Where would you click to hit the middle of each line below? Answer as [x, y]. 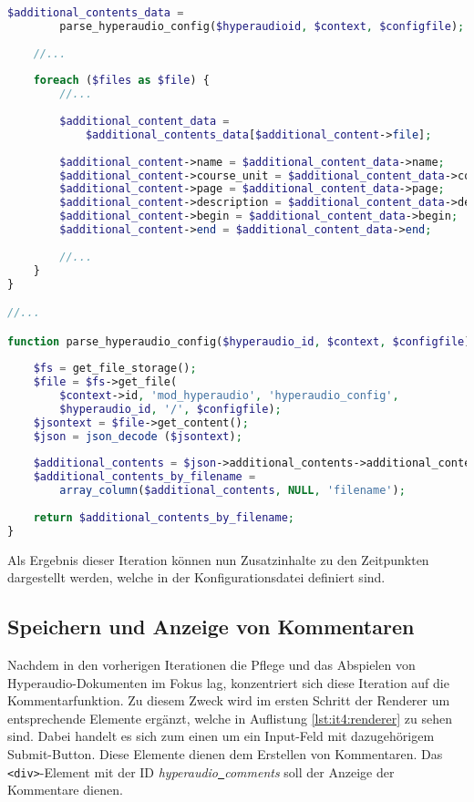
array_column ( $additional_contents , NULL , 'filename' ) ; [232, 491]
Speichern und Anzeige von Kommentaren [211, 627]
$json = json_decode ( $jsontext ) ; [138, 436]
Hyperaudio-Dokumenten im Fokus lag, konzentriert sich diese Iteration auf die [228, 682]
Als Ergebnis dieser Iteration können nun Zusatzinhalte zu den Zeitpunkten [218, 559]
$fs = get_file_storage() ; [115, 369]
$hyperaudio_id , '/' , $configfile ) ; [170, 409]
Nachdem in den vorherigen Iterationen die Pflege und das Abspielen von [211, 665]
